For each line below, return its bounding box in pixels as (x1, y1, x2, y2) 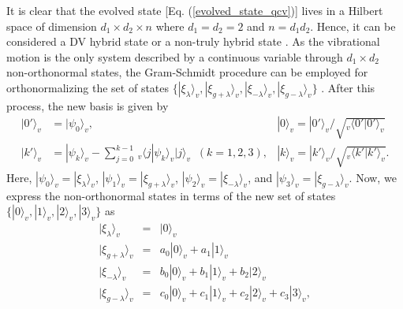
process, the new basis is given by (6, 97, 169, 114)
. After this (321, 79, 375, 95)
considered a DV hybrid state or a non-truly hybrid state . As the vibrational (6, 33, 380, 50)
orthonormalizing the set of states (6, 79, 170, 95)
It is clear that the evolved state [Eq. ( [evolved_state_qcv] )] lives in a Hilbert (6, 2, 383, 18)
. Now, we (349, 169, 397, 185)
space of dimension (6, 17, 97, 34)
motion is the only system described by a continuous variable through (6, 48, 343, 65)
